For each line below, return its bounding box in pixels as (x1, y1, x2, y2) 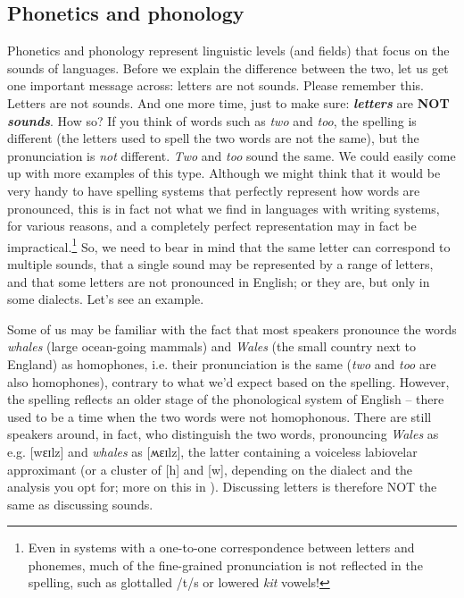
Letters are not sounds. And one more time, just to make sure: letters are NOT (7, 93, 450, 112)
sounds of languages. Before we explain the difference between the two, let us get (7, 58, 449, 77)
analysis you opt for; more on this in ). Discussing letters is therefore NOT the (7, 477, 437, 496)
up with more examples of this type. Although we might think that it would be (7, 164, 441, 182)
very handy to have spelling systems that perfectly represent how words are (7, 181, 420, 199)
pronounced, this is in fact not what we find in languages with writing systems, (7, 198, 440, 217)
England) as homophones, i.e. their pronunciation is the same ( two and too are (7, 354, 436, 373)
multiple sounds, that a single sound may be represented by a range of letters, (7, 254, 434, 273)
